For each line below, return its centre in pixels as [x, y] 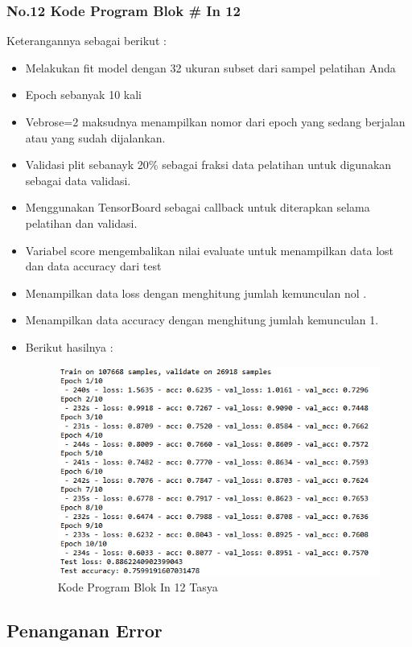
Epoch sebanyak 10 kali [83, 95]
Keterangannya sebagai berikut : [87, 41]
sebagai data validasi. [78, 180]
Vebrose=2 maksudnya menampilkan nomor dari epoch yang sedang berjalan [215, 122]
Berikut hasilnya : [69, 346]
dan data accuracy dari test [93, 266]
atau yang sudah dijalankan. [95, 137]
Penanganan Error [84, 631]
